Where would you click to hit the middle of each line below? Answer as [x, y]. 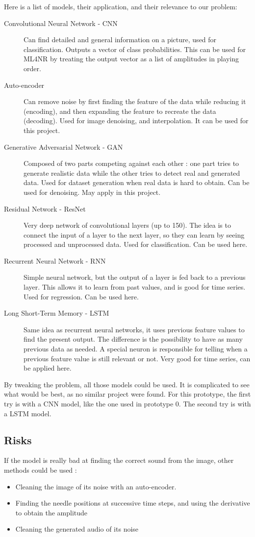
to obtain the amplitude [51, 512]
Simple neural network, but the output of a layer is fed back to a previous [135, 277]
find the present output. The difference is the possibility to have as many [133, 339]
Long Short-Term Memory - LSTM [57, 313]
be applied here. [48, 368]
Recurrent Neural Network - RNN [55, 260]
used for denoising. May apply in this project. [92, 192]
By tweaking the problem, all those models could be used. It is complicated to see [127, 384]
